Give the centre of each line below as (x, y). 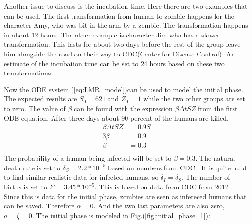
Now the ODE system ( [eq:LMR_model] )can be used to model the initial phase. (124, 89)
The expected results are (41, 99)
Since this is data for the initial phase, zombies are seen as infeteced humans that (125, 196)
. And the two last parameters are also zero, (159, 206)
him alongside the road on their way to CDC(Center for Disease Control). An (119, 53)
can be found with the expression (123, 108)
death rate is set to (32, 167)
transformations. (28, 73)
